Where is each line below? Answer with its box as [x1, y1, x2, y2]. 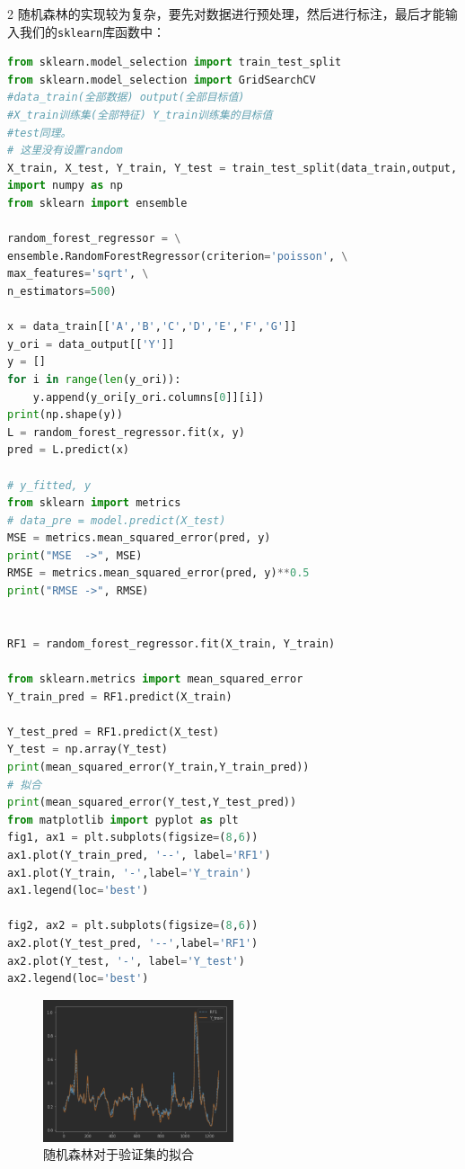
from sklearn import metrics [7, 496, 181, 510]
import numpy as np [7, 179, 123, 192]
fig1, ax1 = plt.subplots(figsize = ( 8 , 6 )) [7, 831, 259, 844]
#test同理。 [7, 126, 72, 139]
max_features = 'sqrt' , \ [7, 267, 149, 281]
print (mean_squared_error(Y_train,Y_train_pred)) [7, 761, 310, 773]
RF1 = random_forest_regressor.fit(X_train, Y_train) [7, 637, 336, 650]
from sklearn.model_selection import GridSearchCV [7, 73, 316, 86]
